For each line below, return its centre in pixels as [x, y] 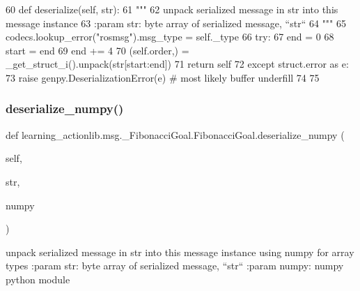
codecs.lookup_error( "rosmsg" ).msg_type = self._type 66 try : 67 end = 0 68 [170, 37]
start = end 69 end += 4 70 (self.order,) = [97, 50]
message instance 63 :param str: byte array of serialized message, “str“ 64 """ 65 [176, 23]
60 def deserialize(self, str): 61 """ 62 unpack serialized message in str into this [172, 9]
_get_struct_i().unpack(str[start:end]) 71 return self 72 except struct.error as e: [177, 64]
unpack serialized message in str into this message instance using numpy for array [180, 252]
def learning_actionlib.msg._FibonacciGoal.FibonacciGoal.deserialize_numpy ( [175, 134]
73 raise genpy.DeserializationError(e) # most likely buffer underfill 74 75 [163, 77]
